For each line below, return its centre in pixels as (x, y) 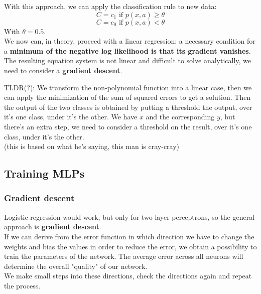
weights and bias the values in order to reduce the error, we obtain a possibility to (130, 246)
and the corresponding (180, 117)
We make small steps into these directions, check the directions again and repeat (128, 276)
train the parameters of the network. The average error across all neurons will (124, 256)
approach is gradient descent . (53, 227)
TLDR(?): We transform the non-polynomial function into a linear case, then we (128, 87)
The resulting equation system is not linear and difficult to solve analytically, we (128, 60)
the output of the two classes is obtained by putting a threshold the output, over (128, 107)
